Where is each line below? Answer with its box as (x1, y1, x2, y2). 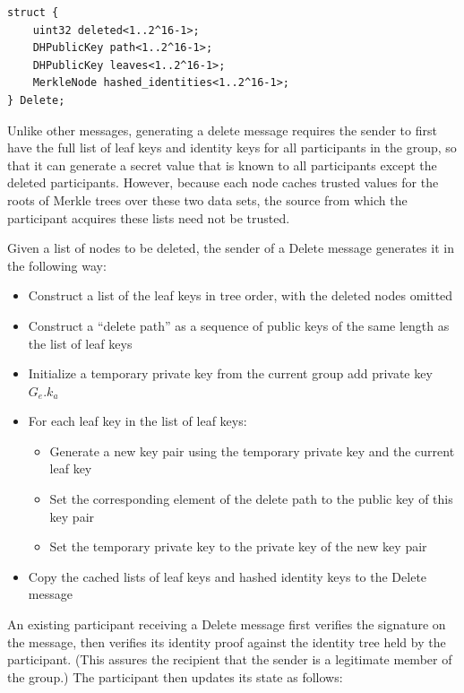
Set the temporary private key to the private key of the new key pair (49, 537, 427, 556)
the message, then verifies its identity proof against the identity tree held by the (7, 632, 446, 651)
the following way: (7, 256, 107, 274)
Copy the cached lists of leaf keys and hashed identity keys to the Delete (28, 567, 427, 585)
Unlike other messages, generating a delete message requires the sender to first (7, 120, 437, 139)
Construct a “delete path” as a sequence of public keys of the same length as (28, 316, 450, 334)
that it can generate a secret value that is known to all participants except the (7, 155, 437, 174)
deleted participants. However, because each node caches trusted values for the (7, 173, 439, 192)
